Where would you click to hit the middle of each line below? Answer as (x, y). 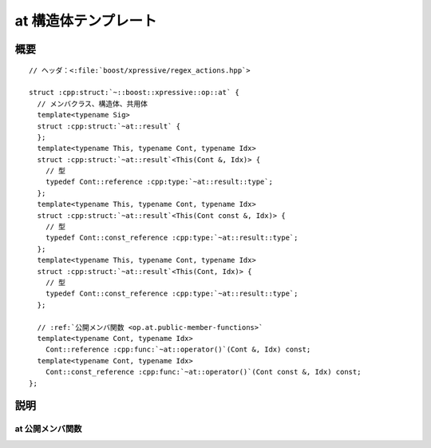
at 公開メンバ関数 (48, 429)
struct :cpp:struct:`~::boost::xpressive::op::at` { (134, 93)
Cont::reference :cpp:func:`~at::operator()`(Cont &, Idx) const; (178, 350)
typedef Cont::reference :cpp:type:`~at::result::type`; (159, 182)
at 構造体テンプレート (86, 21)
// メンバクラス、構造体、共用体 (92, 103)
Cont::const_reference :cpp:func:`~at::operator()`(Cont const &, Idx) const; (203, 372)
